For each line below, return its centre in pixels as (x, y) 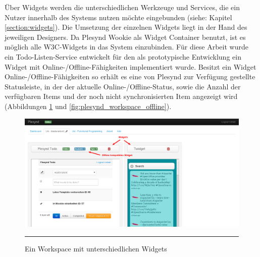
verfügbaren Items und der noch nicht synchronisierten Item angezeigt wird (121, 96)
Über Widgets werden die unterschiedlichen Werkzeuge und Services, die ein (122, 7)
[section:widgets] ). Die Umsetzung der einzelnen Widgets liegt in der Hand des (126, 27)
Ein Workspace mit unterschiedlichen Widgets (96, 249)
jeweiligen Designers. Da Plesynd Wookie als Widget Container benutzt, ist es (125, 37)
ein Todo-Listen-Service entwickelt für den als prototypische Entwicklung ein (123, 56)
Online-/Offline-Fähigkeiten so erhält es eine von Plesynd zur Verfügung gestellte (130, 76)
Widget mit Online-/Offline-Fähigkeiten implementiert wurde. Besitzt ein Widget (131, 66)
